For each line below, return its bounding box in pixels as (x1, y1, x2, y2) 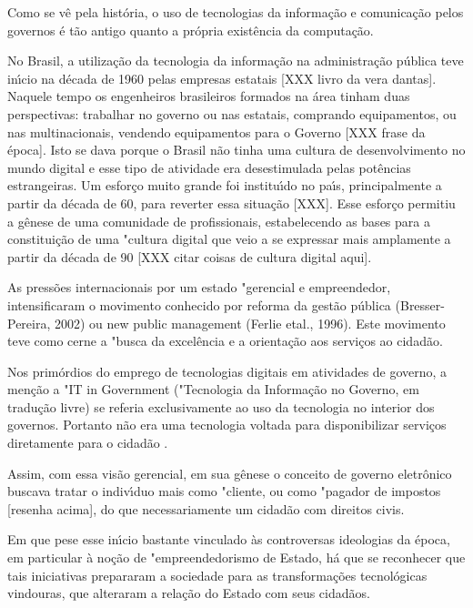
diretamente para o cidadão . (7, 433, 168, 452)
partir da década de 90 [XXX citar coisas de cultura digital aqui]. (7, 247, 372, 266)
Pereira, (7, 313, 51, 332)
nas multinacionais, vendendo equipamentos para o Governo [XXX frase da (7, 122, 426, 141)
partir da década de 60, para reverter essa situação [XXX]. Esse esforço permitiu (7, 193, 456, 212)
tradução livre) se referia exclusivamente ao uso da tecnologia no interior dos (7, 397, 435, 416)
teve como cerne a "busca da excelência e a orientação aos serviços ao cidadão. (7, 331, 443, 350)
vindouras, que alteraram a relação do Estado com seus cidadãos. (7, 583, 370, 603)
